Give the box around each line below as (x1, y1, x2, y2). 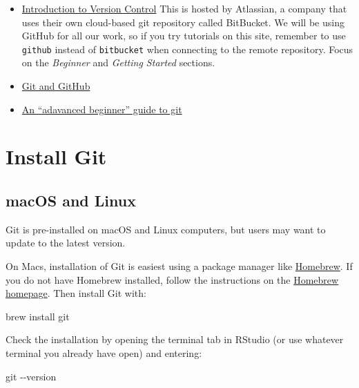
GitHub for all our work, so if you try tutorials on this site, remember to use (21, 28, 346, 43)
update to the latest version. (6, 235, 126, 250)
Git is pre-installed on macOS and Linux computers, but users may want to (6, 222, 326, 236)
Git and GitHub (21, 79, 90, 93)
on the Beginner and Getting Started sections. (21, 55, 215, 70)
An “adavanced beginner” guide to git (21, 101, 182, 116)
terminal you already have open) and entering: (6, 345, 202, 360)
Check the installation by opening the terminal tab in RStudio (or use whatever (6, 332, 344, 347)
